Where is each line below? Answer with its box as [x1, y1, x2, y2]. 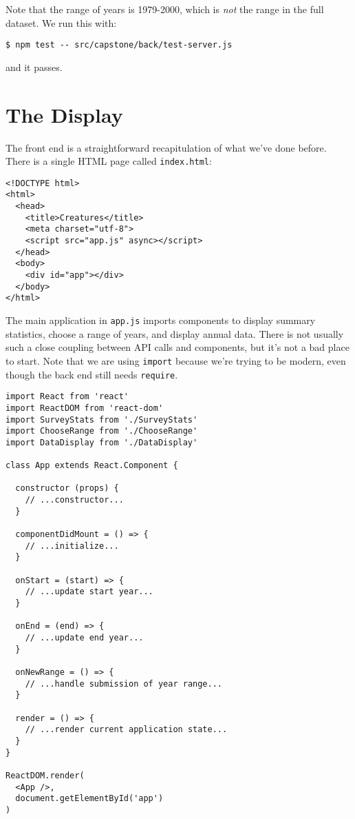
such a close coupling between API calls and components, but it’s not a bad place [6, 340, 349, 354]
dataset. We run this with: [6, 15, 117, 30]
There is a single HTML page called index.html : [6, 154, 212, 168]
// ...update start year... [25, 587, 153, 597]
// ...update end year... [25, 632, 144, 643]
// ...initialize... [25, 540, 119, 551]
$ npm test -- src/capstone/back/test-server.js [6, 40, 233, 50]
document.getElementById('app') [15, 793, 164, 804]
